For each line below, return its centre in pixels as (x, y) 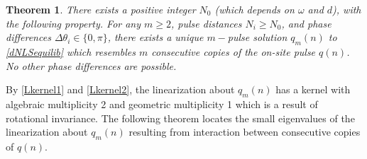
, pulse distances (207, 23)
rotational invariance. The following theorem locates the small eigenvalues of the (180, 118)
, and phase (306, 23)
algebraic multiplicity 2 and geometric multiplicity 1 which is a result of (162, 104)
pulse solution (257, 37)
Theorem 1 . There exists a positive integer (101, 9)
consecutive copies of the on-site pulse (234, 51)
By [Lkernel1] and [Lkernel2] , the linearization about (120, 89)
